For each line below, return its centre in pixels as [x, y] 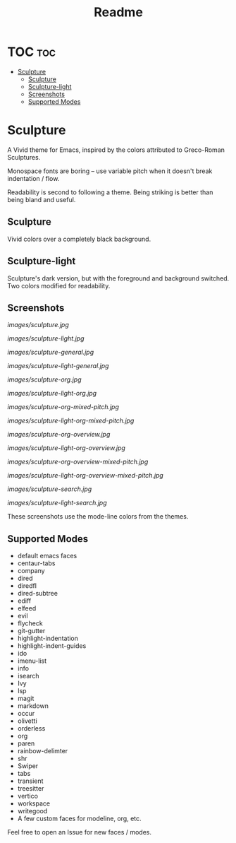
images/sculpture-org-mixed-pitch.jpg [63, 407]
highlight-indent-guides [52, 646]
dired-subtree [38, 594]
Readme [118, 12]
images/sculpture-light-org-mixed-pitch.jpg [71, 420]
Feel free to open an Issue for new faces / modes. [80, 832]
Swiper [28, 766]
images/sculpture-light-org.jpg [52, 394]
